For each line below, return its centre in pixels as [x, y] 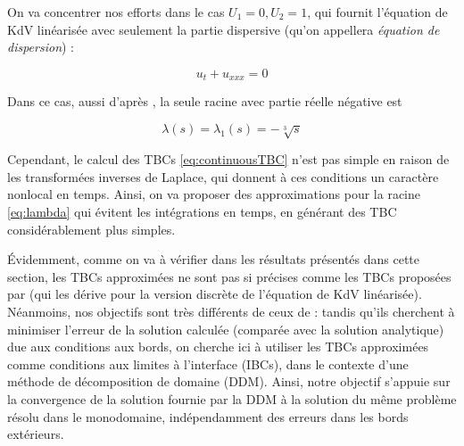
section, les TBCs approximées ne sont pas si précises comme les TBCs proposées [229, 276]
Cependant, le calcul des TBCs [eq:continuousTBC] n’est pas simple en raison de [228, 159]
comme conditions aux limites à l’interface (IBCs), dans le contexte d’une [208, 363]
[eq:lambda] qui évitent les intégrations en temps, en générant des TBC [202, 211]
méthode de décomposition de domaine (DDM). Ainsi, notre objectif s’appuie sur [229, 381]
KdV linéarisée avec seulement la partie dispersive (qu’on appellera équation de [224, 29]
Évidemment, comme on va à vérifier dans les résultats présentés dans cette [214, 259]
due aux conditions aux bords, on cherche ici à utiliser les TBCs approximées [218, 347]
